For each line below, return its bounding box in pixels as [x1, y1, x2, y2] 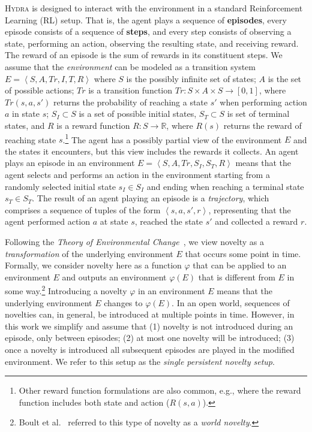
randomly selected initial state [5, 180, 116, 192]
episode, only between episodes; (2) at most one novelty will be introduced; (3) [5, 331, 295, 344]
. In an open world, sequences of [172, 296, 290, 309]
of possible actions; [5, 84, 74, 96]
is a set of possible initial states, [79, 107, 197, 120]
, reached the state [134, 215, 203, 228]
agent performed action [5, 215, 91, 228]
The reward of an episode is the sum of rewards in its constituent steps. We [5, 49, 283, 61]
